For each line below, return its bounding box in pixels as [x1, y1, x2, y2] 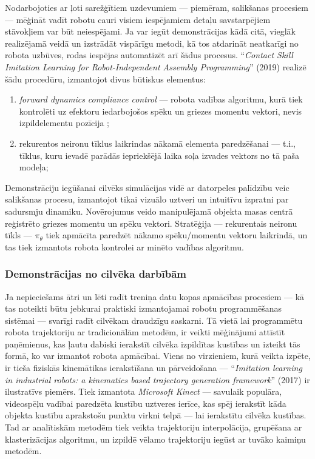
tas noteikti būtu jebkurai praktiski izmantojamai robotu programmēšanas [5, 302, 282, 315]
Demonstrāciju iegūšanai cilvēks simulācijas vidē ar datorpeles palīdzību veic [5, 181, 290, 193]
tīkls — [5, 229, 32, 241]
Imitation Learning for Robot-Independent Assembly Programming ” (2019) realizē [5, 60, 307, 73]
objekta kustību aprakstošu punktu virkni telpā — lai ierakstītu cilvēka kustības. [5, 409, 307, 421]
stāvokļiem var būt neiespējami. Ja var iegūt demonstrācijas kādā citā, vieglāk [5, 25, 296, 38]
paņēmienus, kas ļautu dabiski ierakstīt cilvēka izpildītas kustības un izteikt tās [5, 337, 300, 350]
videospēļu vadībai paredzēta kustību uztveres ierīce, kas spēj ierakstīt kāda [5, 397, 286, 409]
